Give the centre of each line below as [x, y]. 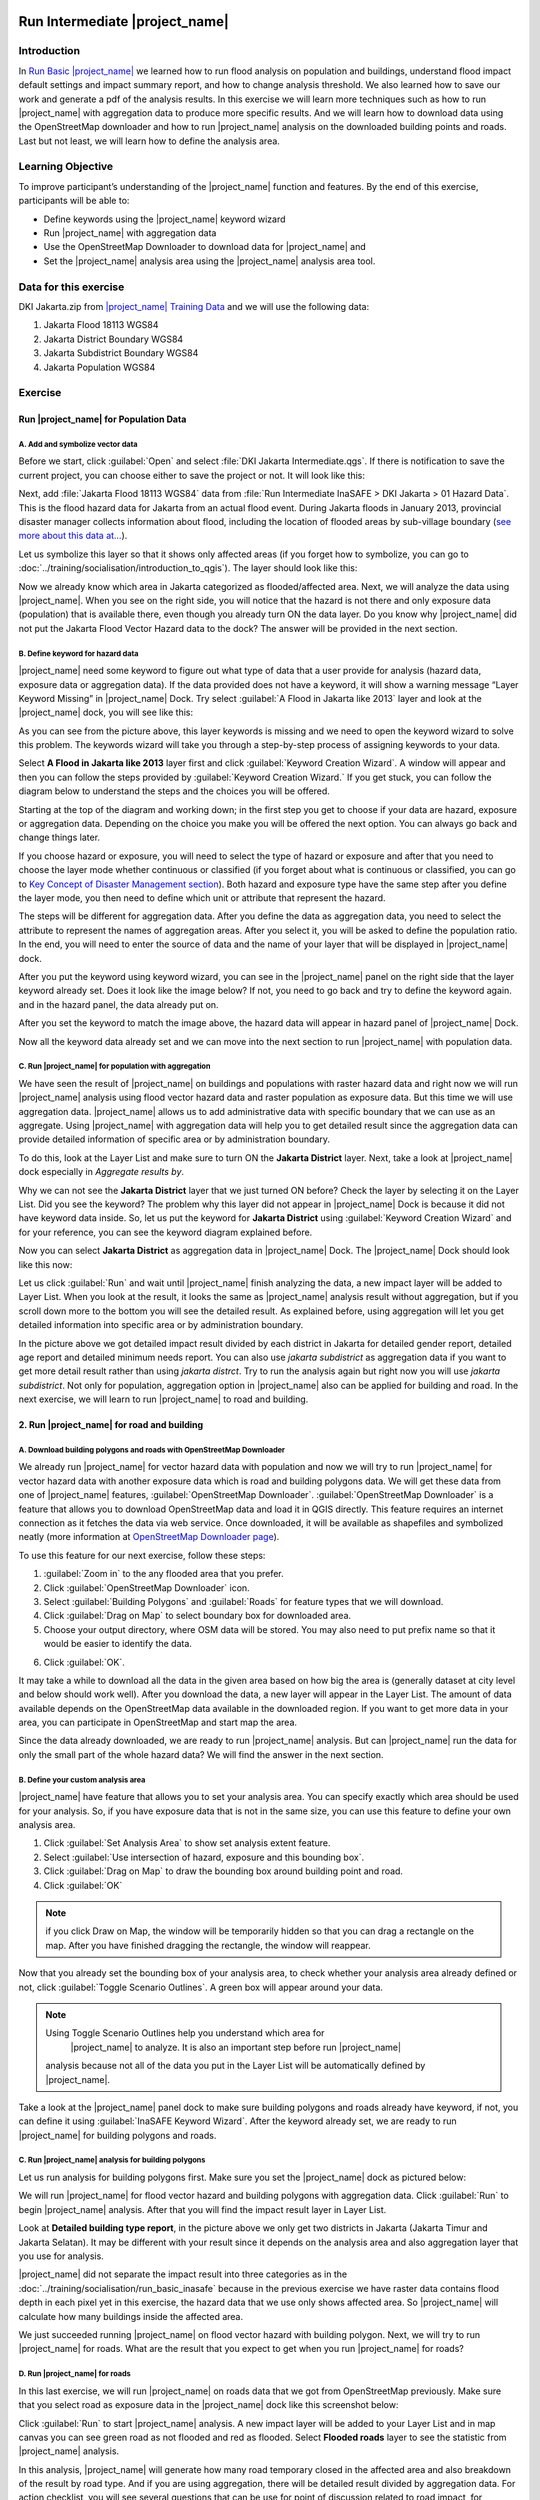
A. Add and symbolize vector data [78, 444]
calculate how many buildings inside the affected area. [131, 2316]
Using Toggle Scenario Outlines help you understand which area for [185, 2033]
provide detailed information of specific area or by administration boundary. [174, 1139]
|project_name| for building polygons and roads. [117, 2135]
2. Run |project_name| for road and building [111, 1425]
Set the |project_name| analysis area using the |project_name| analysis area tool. [209, 261]
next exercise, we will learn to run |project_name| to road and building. [163, 1399]
